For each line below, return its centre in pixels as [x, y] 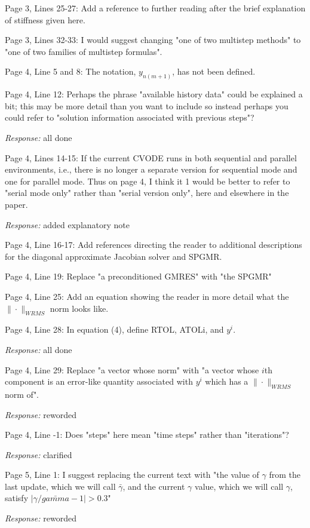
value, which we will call [239, 486]
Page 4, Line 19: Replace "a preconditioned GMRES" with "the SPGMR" [138, 276]
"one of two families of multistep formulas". [84, 51]
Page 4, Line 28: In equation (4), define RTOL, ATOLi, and [114, 329]
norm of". [22, 394]
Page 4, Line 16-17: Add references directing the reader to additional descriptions [154, 245]
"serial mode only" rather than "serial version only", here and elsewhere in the [147, 193]
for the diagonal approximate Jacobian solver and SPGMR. [113, 256]
